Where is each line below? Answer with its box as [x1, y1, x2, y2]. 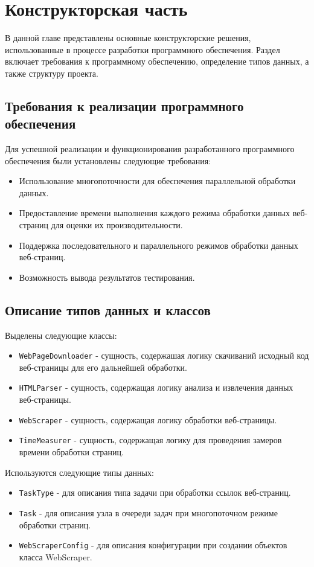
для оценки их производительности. [51, 219, 183, 231]
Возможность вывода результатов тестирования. [19, 271, 195, 283]
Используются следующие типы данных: [5, 466, 154, 478]
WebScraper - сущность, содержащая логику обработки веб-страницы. [19, 413, 277, 426]
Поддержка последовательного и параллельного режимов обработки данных [19, 239, 298, 251]
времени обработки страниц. [19, 446, 124, 458]
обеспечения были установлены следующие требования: [5, 154, 211, 167]
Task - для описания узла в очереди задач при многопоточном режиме [19, 506, 278, 519]
